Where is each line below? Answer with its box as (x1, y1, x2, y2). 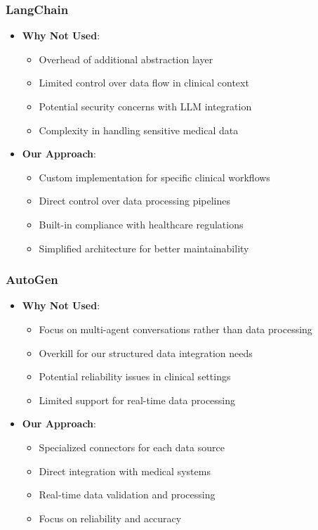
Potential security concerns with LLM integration (39, 99, 252, 113)
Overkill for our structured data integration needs (39, 345, 253, 360)
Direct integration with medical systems (39, 463, 211, 478)
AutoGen (6, 271, 58, 288)
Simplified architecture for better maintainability (39, 240, 249, 255)
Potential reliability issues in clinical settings (39, 369, 231, 384)
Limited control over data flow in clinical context (39, 75, 249, 90)
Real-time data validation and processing (39, 487, 216, 502)
